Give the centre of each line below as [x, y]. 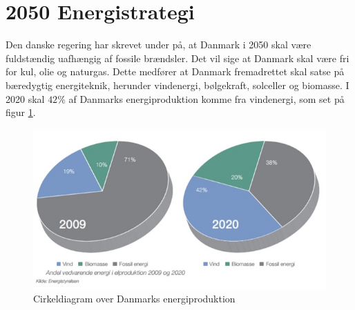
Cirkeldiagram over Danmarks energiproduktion [134, 299]
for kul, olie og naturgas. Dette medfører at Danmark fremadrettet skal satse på [175, 71]
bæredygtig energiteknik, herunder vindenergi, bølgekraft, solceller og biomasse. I [177, 85]
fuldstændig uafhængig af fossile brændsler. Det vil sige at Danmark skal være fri [177, 58]
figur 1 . [21, 112]
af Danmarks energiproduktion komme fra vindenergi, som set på [207, 98]
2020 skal [25, 98]
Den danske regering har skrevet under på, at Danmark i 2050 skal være [159, 45]
